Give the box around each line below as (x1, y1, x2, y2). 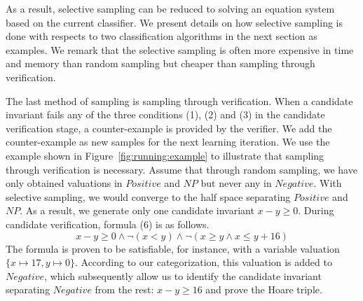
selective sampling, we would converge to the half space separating (6, 189, 291, 204)
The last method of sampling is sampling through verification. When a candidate (6, 93, 353, 108)
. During (298, 203, 334, 218)
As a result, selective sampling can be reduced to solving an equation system (6, 1, 335, 15)
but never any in (200, 176, 272, 190)
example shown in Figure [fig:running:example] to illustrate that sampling (6, 148, 324, 162)
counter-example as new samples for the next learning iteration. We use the (6, 134, 330, 149)
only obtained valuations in (6, 176, 123, 190)
